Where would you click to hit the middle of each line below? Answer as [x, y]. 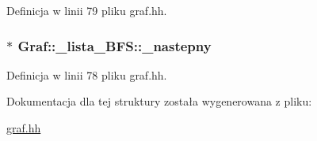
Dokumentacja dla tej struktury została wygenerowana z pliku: [159, 101]
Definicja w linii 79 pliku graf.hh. [87, 10]
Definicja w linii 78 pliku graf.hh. [87, 74]
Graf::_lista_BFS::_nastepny [115, 45]
